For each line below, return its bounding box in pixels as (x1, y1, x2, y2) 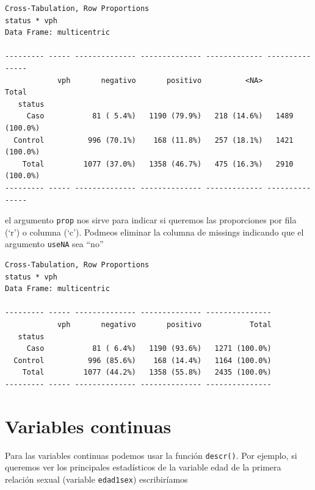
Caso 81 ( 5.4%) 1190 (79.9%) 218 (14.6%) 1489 (26, 112, 294, 121)
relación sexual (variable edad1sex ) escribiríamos (5, 472, 188, 485)
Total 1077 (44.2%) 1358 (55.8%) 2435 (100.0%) (22, 368, 272, 377)
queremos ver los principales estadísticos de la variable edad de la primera (5, 461, 281, 474)
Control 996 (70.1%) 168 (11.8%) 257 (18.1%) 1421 (13, 135, 294, 145)
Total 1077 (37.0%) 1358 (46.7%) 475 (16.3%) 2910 (22, 159, 294, 168)
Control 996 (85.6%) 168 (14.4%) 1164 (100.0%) (13, 356, 272, 365)
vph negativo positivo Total (57, 320, 272, 329)
